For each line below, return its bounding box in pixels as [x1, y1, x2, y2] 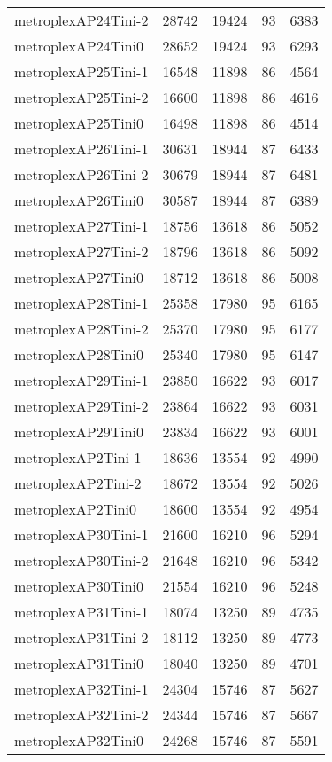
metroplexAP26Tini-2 [14, 164, 149, 185]
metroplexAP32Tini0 [14, 730, 144, 750]
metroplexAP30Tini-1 [14, 524, 149, 545]
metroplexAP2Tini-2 [14, 473, 142, 493]
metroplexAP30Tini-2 [14, 550, 149, 570]
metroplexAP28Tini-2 [14, 318, 149, 339]
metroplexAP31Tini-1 [14, 601, 149, 622]
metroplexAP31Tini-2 [14, 627, 149, 648]
